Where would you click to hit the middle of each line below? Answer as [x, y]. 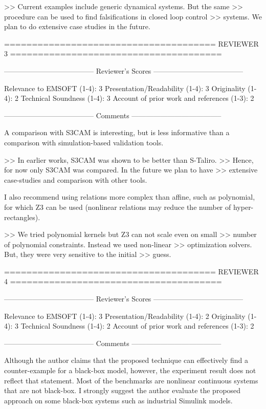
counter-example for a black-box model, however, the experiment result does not [130, 370]
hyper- [243, 207]
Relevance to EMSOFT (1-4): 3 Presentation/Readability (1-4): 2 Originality [125, 316]
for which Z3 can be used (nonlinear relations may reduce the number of [118, 207]
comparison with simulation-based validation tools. [84, 142]
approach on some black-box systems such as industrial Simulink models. [118, 400]
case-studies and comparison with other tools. [76, 179]
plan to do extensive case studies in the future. [77, 26]
